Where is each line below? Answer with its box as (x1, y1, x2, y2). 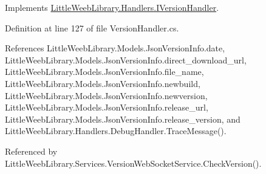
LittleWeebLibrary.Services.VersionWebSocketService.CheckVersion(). (5, 156, 262, 169)
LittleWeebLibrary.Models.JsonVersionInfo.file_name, (5, 65, 204, 78)
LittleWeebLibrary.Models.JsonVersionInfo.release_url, (5, 101, 208, 114)
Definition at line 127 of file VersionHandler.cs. (5, 21, 179, 34)
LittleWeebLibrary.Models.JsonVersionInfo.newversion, (5, 89, 208, 101)
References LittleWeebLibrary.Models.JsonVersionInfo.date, (5, 42, 225, 54)
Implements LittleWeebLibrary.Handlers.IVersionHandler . (5, 1, 219, 13)
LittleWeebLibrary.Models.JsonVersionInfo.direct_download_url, (5, 53, 247, 66)
